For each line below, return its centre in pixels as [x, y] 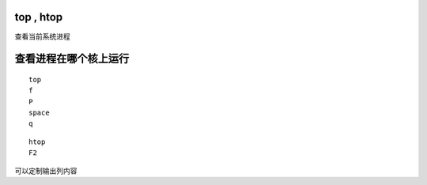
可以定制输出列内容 [46, 171]
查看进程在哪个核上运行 [72, 59]
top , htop [39, 17]
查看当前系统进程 [42, 36]
